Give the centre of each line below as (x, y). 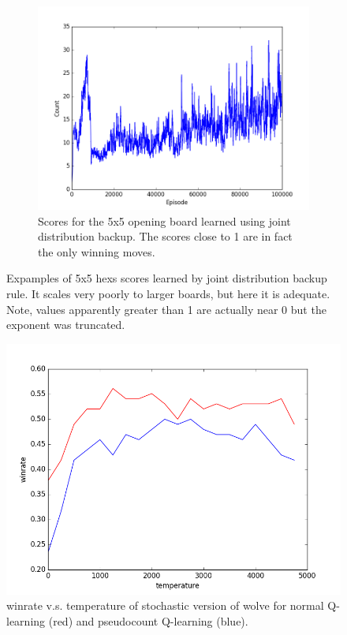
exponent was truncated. (66, 325)
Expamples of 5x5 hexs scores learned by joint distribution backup (167, 278)
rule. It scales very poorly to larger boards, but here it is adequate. (168, 293)
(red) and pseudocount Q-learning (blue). (148, 620)
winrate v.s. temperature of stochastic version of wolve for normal (165, 605)
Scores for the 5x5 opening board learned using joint (164, 220)
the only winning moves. (97, 251)
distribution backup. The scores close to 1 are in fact (165, 236)
